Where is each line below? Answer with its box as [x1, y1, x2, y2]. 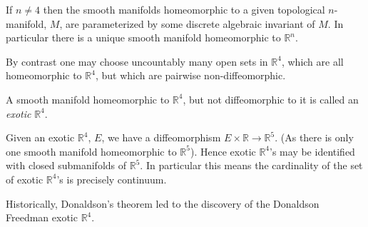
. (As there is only [275, 130, 354, 145]
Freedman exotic [6, 210, 78, 225]
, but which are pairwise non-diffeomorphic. [95, 68, 286, 83]
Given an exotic [6, 130, 75, 145]
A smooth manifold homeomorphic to [6, 91, 170, 106]
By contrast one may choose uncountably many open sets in [6, 54, 268, 69]
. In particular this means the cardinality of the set [140, 158, 363, 173]
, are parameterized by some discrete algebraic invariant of [59, 16, 315, 31]
